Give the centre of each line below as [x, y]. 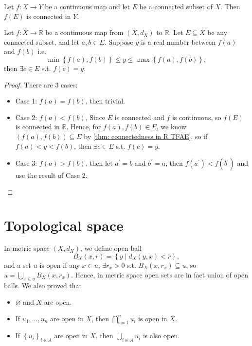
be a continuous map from [84, 32]
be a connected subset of [176, 6]
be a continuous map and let [88, 6]
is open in [153, 318]
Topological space [64, 225]
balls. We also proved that [43, 285]
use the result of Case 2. [51, 175]
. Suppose [119, 42]
